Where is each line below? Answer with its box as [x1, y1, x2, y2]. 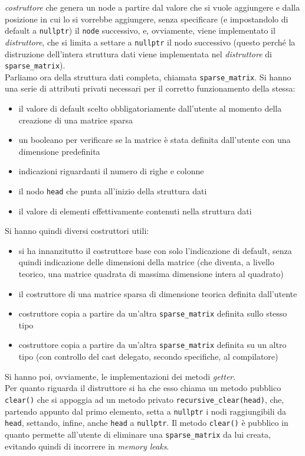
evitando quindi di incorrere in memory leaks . [5, 439, 169, 452]
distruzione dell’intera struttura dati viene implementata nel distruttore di [5, 47, 272, 60]
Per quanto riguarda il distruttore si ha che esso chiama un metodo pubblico [5, 382, 281, 394]
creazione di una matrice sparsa [18, 113, 133, 126]
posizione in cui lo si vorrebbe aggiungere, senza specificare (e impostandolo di [5, 12, 288, 25]
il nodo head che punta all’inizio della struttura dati [18, 184, 207, 197]
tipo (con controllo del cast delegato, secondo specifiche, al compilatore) [18, 350, 278, 363]
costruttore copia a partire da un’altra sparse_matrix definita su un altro [18, 338, 287, 351]
